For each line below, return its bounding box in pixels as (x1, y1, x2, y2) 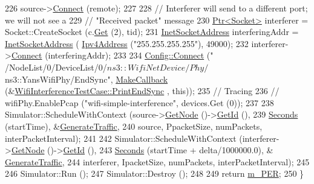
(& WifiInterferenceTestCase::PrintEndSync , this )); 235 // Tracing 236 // (5, 84, 280, 97)
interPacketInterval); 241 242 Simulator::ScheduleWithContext (5, 132, 237, 144)
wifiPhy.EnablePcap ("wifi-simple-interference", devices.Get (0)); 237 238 (5, 96, 274, 109)
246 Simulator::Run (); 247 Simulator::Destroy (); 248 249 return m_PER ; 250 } (5, 167, 304, 180)
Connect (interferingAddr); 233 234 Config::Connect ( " (11, 49, 214, 62)
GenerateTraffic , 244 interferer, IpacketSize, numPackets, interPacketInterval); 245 (5, 155, 310, 168)
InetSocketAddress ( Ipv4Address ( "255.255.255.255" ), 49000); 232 (5, 37, 249, 49)
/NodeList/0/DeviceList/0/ (5, 60, 107, 73)
